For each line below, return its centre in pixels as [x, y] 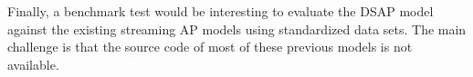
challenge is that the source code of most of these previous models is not [210, 47]
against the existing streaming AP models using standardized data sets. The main [237, 29]
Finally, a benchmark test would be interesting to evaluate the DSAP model [221, 11]
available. [33, 64]
